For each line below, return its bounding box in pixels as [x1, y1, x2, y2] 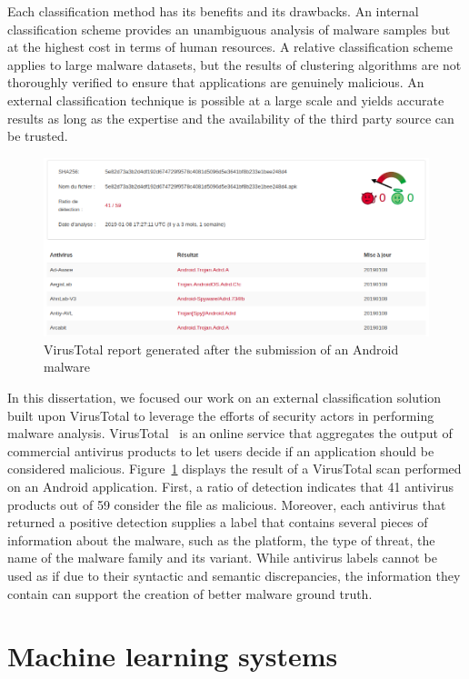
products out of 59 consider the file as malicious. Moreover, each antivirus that [7, 494, 446, 514]
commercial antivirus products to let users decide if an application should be [7, 441, 434, 460]
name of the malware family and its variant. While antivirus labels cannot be [7, 548, 437, 567]
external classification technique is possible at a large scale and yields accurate [7, 90, 444, 109]
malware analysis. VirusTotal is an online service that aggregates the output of [7, 424, 453, 443]
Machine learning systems [7, 637, 338, 674]
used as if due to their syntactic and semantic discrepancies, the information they [7, 565, 461, 584]
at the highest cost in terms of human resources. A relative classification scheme [7, 37, 453, 56]
